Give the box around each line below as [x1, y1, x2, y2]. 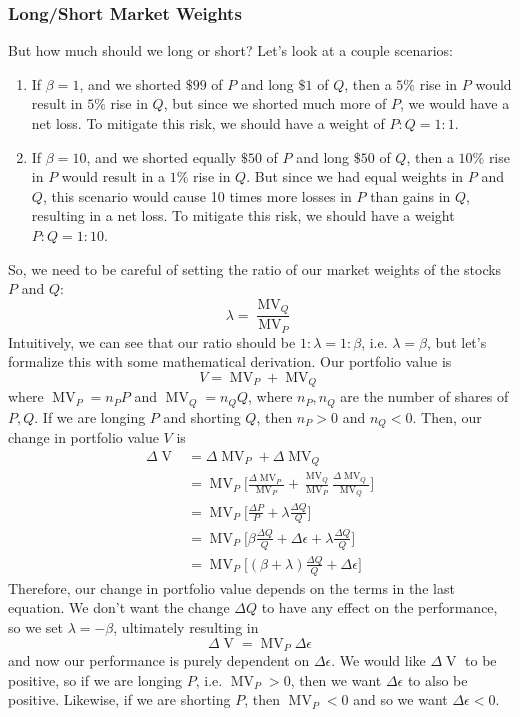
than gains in [370, 185, 451, 206]
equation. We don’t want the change [8, 597, 230, 618]
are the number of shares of [340, 386, 509, 407]
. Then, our [412, 406, 482, 427]
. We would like [331, 650, 426, 671]
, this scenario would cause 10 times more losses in [42, 185, 352, 206]
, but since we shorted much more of [163, 93, 387, 114]
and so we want [353, 689, 448, 710]
